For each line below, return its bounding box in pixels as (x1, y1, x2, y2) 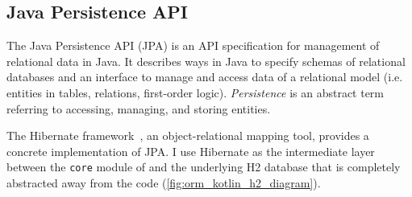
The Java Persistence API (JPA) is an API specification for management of (6, 37, 380, 54)
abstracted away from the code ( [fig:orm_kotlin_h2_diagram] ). (6, 174, 321, 191)
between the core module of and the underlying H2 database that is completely (6, 158, 401, 175)
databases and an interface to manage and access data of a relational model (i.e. (6, 68, 403, 85)
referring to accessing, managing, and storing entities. (6, 100, 271, 117)
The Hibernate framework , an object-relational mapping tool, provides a (6, 127, 369, 144)
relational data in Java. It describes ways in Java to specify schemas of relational (6, 52, 406, 69)
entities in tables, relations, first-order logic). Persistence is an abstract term (6, 84, 385, 101)
